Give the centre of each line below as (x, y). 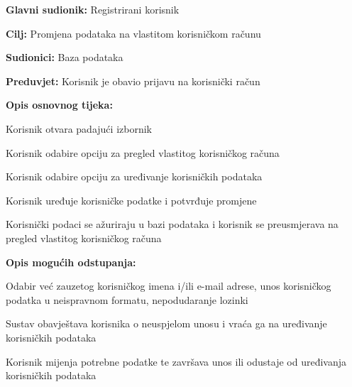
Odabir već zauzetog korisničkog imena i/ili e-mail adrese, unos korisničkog (169, 286)
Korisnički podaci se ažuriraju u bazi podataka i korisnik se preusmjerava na (172, 224)
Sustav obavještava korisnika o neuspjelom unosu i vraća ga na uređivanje (166, 323)
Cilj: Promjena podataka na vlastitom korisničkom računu (133, 33)
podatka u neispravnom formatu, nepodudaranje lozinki (127, 299)
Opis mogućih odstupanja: (71, 262)
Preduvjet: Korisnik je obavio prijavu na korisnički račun (133, 81)
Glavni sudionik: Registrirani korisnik (93, 9)
